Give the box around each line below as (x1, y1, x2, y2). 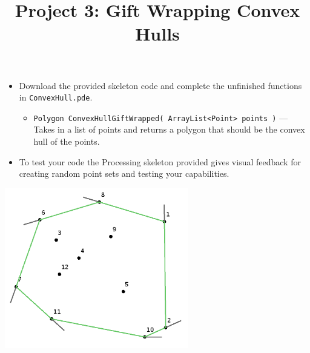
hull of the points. (33, 135, 100, 148)
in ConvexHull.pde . (19, 91, 93, 104)
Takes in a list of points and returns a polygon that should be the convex (33, 123, 305, 136)
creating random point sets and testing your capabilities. (19, 167, 229, 180)
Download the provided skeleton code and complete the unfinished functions (19, 79, 302, 91)
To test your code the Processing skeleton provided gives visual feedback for (19, 155, 301, 168)
